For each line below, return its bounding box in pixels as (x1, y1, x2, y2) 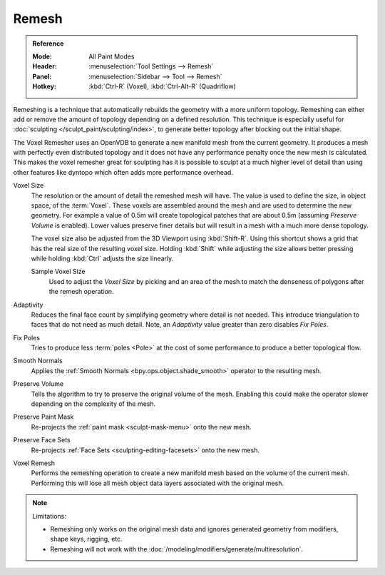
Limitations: (32, 512, 67, 520)
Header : (32, 62, 57, 71)
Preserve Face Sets (13, 436, 71, 444)
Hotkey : (32, 82, 57, 91)
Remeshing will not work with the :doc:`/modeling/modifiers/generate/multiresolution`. (50, 544, 303, 553)
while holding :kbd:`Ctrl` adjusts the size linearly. (31, 254, 174, 263)
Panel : (32, 72, 52, 81)
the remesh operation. (48, 287, 114, 296)
